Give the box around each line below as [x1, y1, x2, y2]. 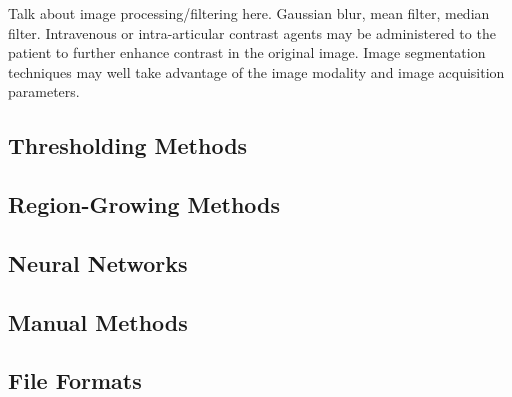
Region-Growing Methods [8, 189, 281, 220]
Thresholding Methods [8, 130, 248, 161]
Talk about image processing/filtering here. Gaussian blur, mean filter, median [8, 3, 490, 23]
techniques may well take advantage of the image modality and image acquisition [8, 61, 505, 82]
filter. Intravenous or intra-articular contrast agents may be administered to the [8, 22, 496, 43]
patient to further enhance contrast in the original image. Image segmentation [8, 42, 486, 63]
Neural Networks [8, 247, 188, 278]
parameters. [8, 81, 80, 102]
